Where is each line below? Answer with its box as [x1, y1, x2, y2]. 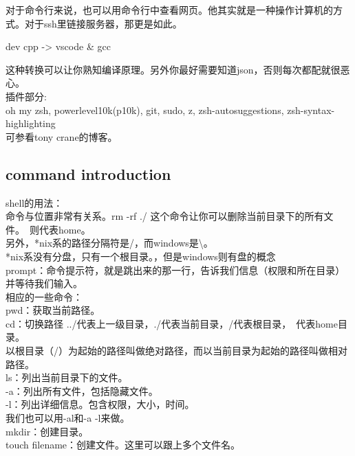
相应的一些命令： [6, 289, 83, 304]
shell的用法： [6, 195, 63, 209]
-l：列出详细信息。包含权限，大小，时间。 [6, 397, 195, 411]
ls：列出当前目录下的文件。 [6, 370, 128, 385]
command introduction [6, 163, 171, 184]
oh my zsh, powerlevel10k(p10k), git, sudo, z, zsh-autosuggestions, [6, 102, 284, 117]
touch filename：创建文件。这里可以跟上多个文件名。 [6, 437, 241, 452]
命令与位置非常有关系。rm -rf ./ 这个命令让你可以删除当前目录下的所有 [6, 209, 324, 223]
